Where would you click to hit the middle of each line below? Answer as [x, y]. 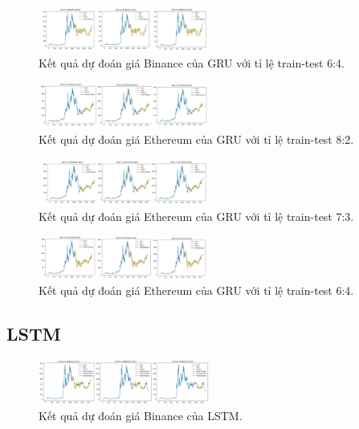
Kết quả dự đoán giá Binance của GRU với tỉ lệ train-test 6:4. [192, 63]
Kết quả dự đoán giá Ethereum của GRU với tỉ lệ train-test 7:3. [196, 217]
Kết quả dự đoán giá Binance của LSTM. [141, 416]
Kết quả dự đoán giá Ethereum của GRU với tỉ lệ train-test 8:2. [196, 139]
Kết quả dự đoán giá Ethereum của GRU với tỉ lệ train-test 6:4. [196, 290]
